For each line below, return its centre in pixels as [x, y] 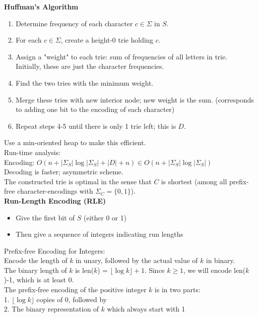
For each [29, 40]
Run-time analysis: [32, 152]
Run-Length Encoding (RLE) [55, 200]
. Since [155, 270]
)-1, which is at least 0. [39, 280]
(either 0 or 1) [105, 217]
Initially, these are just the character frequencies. [90, 66]
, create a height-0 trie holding [107, 40]
